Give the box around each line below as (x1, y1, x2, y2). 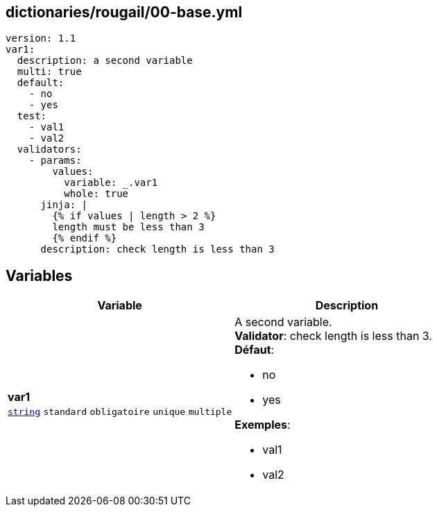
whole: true (64, 188, 129, 200)
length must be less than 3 (52, 221, 205, 233)
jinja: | (40, 199, 88, 211)
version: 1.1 (6, 33, 76, 44)
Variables (6, 266, 73, 284)
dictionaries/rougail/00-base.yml (6, 3, 243, 21)
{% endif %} (52, 232, 117, 244)
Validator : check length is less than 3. (234, 329, 432, 343)
